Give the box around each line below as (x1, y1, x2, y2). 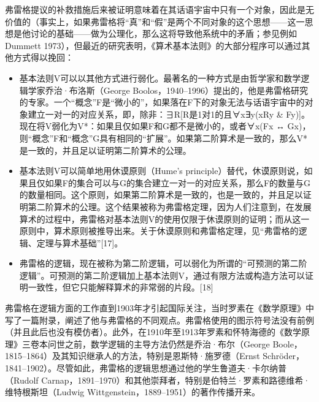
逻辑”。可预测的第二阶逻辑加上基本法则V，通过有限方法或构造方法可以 (19, 268, 305, 281)
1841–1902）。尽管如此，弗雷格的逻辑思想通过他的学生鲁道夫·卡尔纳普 (5, 362, 286, 374)
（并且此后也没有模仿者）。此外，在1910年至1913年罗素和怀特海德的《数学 (5, 325, 301, 338)
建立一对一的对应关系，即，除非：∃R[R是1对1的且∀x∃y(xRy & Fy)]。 (28, 107, 310, 120)
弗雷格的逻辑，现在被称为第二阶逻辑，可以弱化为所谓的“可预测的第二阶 (19, 257, 307, 270)
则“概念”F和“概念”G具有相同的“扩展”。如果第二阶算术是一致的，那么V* (19, 131, 308, 144)
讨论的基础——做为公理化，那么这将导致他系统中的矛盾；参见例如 (30, 27, 297, 40)
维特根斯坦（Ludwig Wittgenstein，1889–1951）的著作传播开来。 (5, 385, 261, 398)
